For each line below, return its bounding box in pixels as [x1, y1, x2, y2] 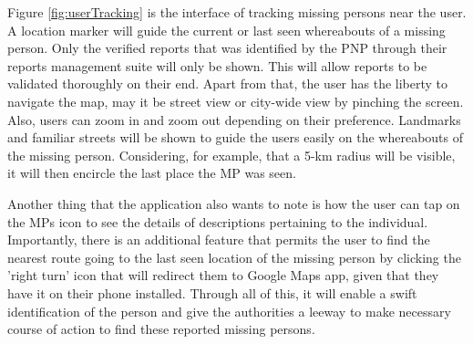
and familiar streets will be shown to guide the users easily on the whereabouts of [7, 128, 464, 147]
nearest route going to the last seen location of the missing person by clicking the [7, 247, 461, 266]
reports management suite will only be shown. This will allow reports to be [7, 56, 427, 75]
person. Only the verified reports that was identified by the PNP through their [7, 38, 447, 57]
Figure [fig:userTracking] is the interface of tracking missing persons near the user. [7, 3, 467, 21]
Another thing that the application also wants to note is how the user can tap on [7, 193, 460, 213]
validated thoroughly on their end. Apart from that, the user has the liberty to [7, 74, 448, 93]
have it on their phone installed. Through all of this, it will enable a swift [7, 283, 417, 302]
